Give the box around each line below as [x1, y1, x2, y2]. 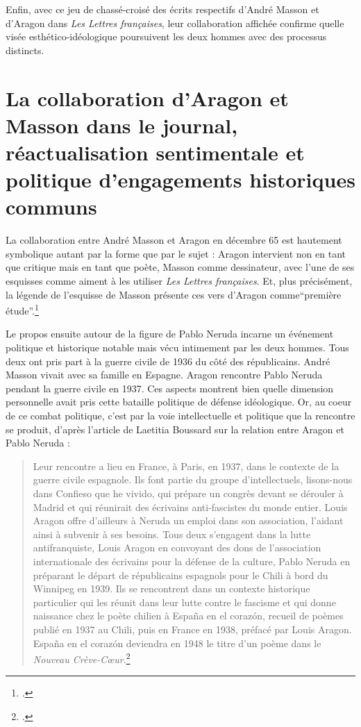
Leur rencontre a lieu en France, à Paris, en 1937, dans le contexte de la [33, 458, 339, 473]
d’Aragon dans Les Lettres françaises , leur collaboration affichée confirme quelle [6, 15, 344, 30]
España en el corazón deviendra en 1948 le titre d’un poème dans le [33, 635, 321, 650]
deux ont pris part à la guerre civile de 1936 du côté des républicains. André [6, 353, 330, 368]
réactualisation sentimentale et [6, 137, 305, 166]
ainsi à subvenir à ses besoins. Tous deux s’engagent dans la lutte [33, 526, 311, 541]
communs [6, 192, 97, 221]
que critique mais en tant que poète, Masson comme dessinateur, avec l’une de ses [6, 260, 355, 274]
